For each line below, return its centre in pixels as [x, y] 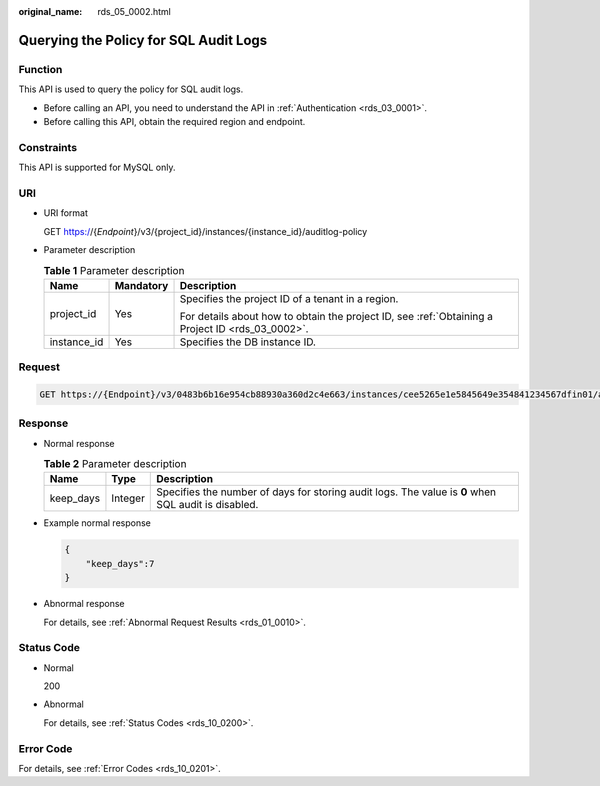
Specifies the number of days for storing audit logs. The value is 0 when [326, 492]
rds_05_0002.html [134, 11]
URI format [66, 213]
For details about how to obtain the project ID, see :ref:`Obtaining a [336, 316]
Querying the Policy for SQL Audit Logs [143, 40]
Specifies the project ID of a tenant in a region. [289, 298]
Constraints [48, 147]
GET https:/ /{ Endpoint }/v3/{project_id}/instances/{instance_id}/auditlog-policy [205, 231]
